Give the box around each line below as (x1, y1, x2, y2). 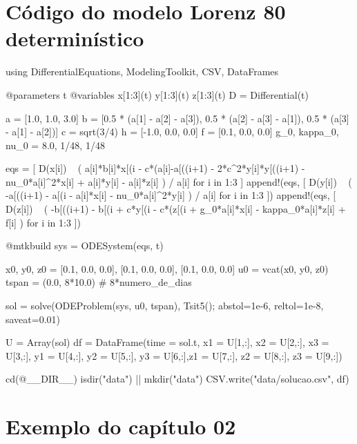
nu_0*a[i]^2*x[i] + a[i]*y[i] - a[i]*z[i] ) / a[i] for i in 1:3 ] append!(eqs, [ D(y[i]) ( (6, 174, 352, 189)
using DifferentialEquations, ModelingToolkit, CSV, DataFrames (6, 64, 279, 79)
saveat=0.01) (6, 311, 61, 326)
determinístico (6, 24, 144, 52)
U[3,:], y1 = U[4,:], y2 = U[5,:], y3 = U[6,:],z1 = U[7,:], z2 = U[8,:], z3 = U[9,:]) (6, 348, 342, 363)
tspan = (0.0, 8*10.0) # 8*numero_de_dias (6, 275, 192, 289)
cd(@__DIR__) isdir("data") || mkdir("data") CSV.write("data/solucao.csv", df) (6, 371, 349, 386)
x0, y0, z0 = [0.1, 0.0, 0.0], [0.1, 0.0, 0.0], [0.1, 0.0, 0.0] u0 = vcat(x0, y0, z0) (6, 261, 329, 276)
